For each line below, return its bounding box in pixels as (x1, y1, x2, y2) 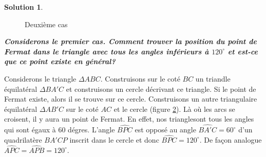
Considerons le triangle (4, 73, 77, 84)
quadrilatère (4, 134, 42, 145)
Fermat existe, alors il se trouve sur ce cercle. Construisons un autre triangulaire (4, 93, 257, 104)
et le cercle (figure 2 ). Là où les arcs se (113, 103, 235, 114)
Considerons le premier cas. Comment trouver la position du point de (4, 36, 257, 47)
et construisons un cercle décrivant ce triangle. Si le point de (66, 83, 256, 94)
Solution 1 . (4, 2, 43, 12)
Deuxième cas (25, 18, 68, 29)
